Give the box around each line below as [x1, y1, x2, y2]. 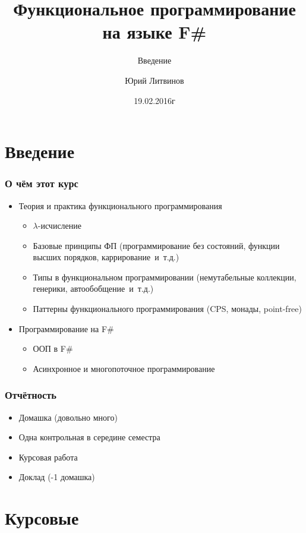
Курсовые [5, 506, 79, 530]
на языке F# [102, 20, 207, 44]
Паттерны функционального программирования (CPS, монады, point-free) [33, 302, 302, 315]
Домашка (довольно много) [18, 411, 118, 423]
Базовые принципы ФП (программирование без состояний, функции [33, 239, 280, 251]
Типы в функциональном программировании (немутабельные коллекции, [33, 270, 296, 283]
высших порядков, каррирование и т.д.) [33, 251, 179, 263]
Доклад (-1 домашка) [18, 471, 95, 483]
